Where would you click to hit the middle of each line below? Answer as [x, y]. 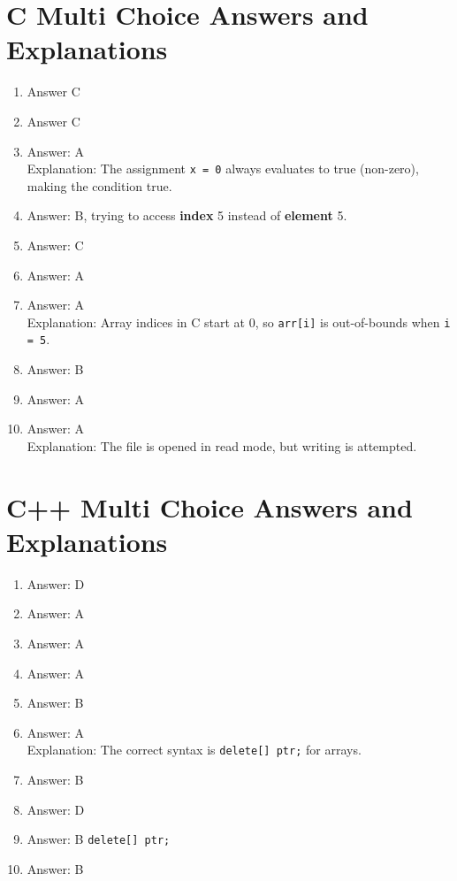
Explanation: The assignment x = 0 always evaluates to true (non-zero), [223, 169]
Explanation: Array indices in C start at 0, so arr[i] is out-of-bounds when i [239, 322]
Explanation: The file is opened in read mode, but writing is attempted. [222, 445]
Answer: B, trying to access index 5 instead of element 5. [187, 215]
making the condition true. [99, 185]
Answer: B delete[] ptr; [99, 839]
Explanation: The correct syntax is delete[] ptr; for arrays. [194, 750]
